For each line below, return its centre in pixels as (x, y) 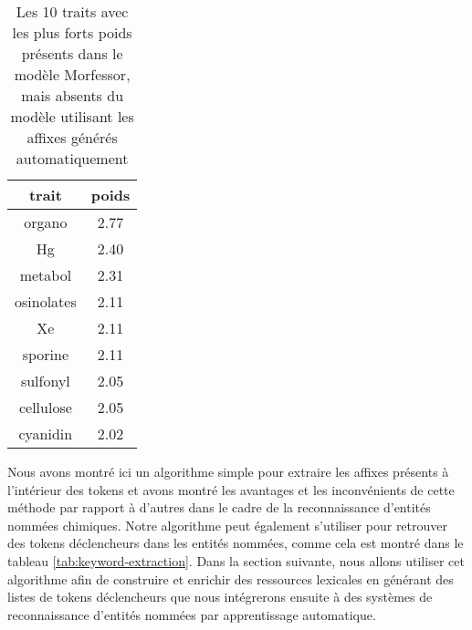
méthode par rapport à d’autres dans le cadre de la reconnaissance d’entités (219, 507)
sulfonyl (45, 381)
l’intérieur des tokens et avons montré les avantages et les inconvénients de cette (231, 489)
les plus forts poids (72, 32)
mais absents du (73, 95)
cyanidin (46, 434)
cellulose (45, 407)
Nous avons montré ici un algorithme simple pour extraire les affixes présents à (228, 471)
